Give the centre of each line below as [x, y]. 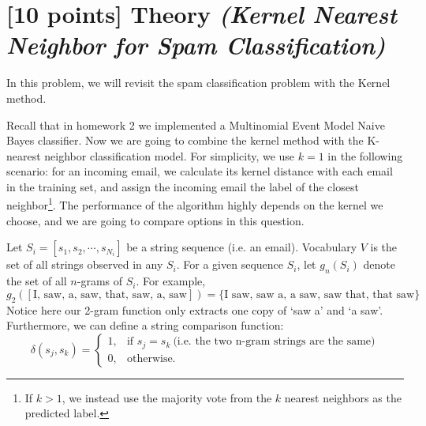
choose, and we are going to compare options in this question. [155, 220]
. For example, [171, 281]
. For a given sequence [230, 264]
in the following [365, 155]
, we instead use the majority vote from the [167, 397]
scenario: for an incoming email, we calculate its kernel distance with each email [200, 171]
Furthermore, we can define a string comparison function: [145, 325]
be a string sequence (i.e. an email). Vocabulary [242, 247]
